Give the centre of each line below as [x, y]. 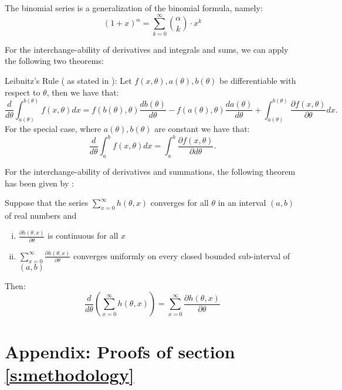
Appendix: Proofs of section [120, 351]
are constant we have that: [202, 129]
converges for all [180, 203]
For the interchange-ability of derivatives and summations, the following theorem [150, 172]
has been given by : [39, 183]
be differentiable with [258, 80]
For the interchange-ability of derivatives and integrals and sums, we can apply [147, 49]
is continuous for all [83, 235]
